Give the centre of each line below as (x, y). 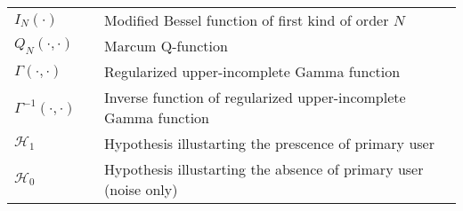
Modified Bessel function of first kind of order (247, 20)
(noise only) (141, 189)
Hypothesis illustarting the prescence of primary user (269, 143)
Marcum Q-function (166, 46)
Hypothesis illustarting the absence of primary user (264, 169)
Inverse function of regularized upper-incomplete (255, 97)
